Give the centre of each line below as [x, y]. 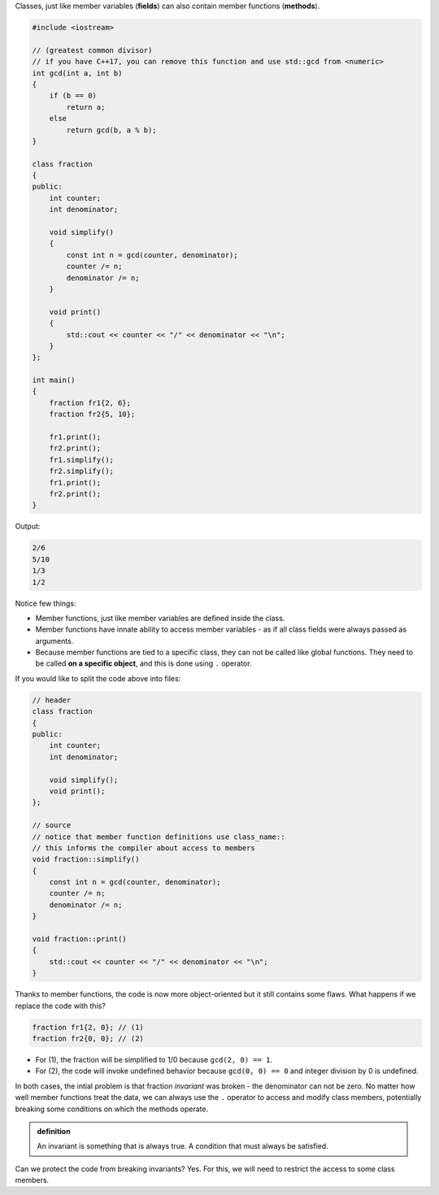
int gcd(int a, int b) [77, 73]
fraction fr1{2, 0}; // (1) [88, 1027]
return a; [86, 107]
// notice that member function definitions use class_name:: [159, 836]
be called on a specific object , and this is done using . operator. [143, 663]
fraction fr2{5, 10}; [92, 414]
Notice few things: [46, 603]
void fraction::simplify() [86, 859]
